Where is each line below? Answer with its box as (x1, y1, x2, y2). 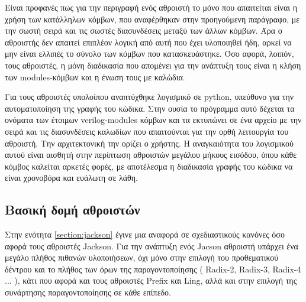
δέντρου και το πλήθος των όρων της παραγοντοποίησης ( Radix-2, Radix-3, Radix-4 (5, 262, 301, 275)
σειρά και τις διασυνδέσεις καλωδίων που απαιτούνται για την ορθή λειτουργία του (5, 125, 289, 137)
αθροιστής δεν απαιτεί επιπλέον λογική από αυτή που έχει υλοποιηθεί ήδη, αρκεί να (5, 35, 292, 48)
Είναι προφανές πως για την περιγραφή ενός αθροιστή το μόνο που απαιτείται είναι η (5, 1, 297, 13)
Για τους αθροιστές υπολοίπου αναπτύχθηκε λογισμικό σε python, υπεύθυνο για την (5, 90, 294, 103)
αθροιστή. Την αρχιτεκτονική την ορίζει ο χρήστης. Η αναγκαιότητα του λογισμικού (5, 137, 294, 149)
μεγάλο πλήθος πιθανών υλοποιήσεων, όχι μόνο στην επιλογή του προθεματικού (5, 251, 279, 264)
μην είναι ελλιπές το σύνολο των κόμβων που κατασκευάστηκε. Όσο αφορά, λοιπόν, (5, 47, 294, 60)
